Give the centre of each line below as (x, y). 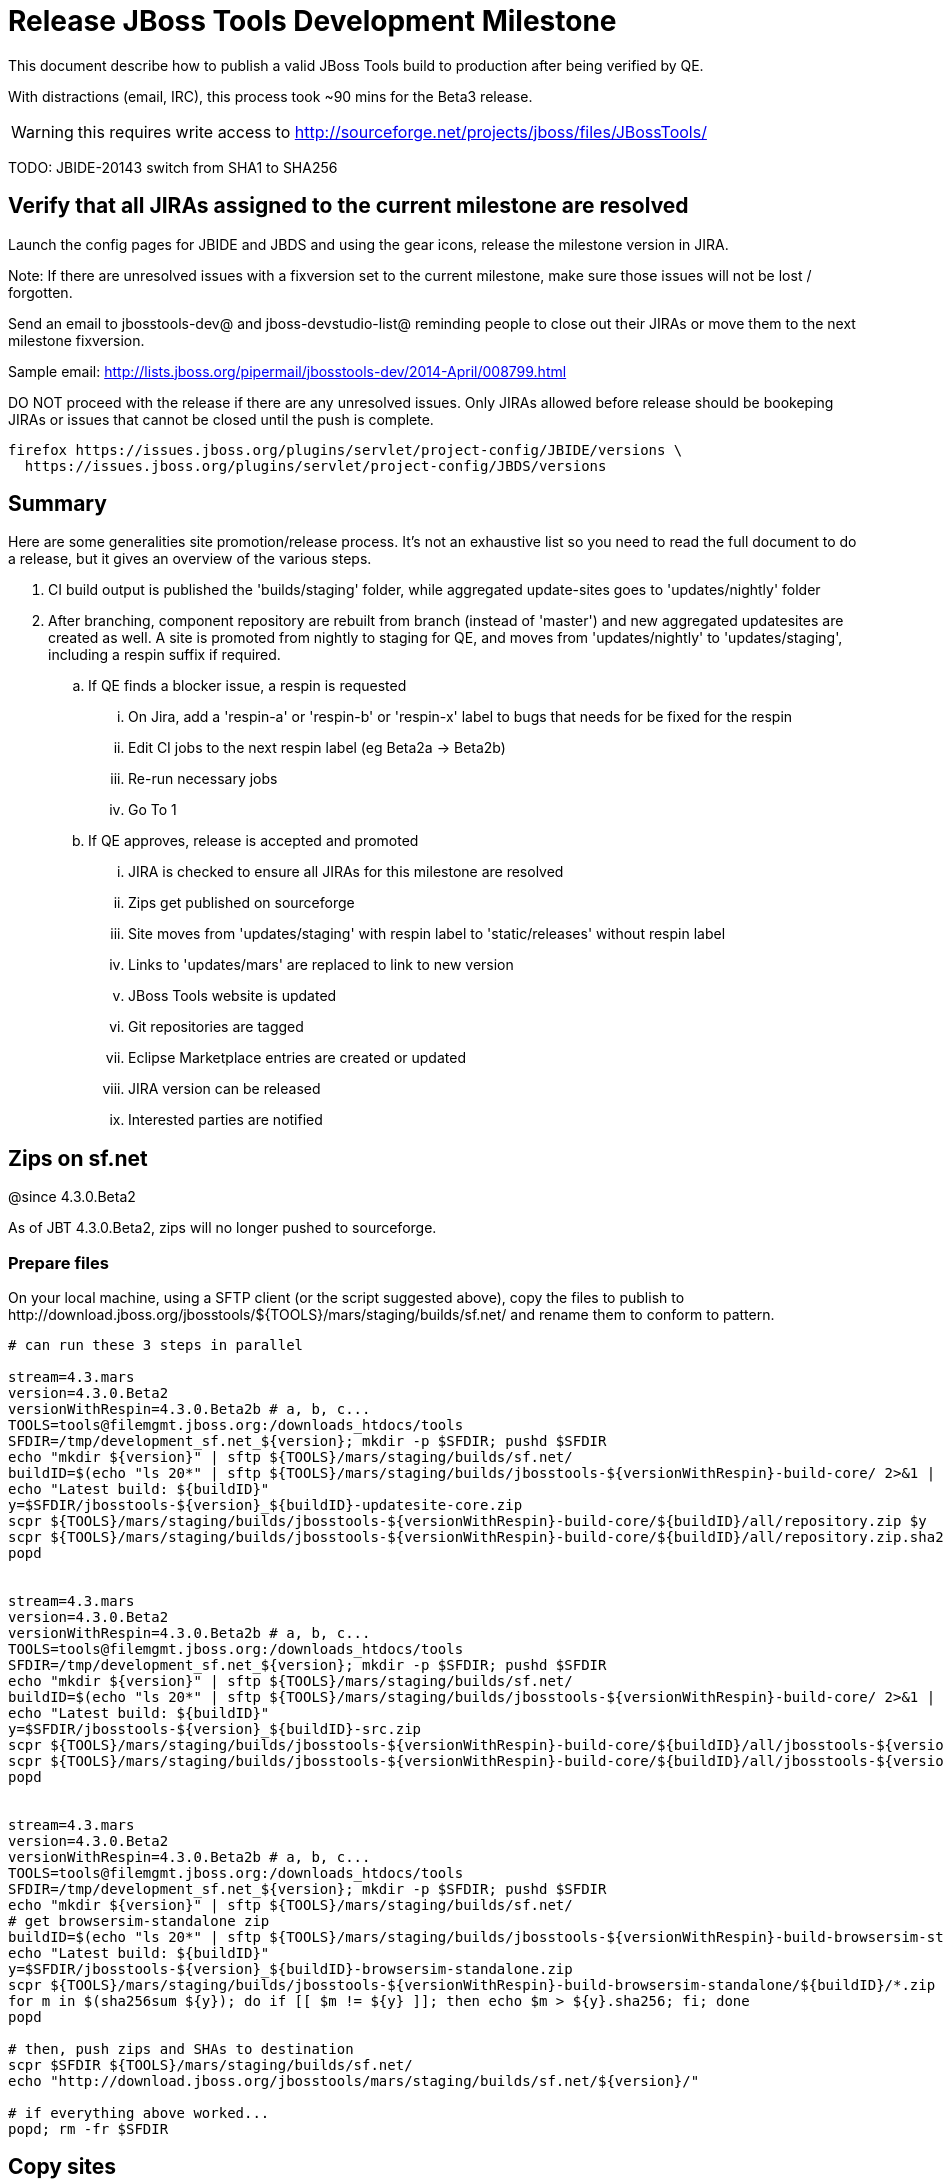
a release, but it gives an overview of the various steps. (190, 559)
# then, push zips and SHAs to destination (181, 2049)
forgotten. (40, 292)
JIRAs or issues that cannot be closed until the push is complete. (221, 419)
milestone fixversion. (76, 340)
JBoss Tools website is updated (232, 996)
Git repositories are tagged (216, 1027)
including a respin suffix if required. (164, 655)
